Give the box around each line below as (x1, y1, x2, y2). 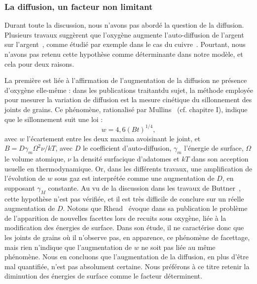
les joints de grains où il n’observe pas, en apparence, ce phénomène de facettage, (4, 232, 250, 242)
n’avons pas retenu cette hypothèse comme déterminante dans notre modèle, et (4, 49, 243, 59)
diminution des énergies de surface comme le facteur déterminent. (4, 271, 202, 281)
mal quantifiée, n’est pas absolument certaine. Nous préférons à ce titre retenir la (4, 261, 250, 271)
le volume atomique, (4, 154, 66, 164)
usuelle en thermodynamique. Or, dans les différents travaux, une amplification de (4, 163, 253, 173)
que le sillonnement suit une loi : (4, 114, 103, 124)
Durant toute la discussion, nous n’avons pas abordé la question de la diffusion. (4, 20, 244, 30)
